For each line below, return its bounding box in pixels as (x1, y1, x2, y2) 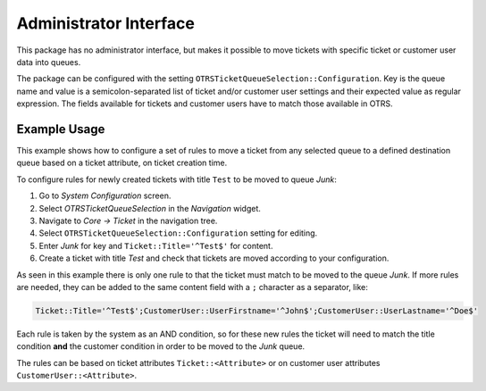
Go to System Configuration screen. (38, 190, 172, 201)
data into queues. (16, 56, 81, 67)
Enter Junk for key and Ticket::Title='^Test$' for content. (38, 240, 273, 251)
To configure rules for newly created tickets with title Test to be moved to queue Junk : (16, 174, 337, 185)
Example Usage (16, 121, 105, 137)
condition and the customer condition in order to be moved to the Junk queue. (16, 341, 306, 352)
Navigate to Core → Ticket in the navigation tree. (38, 215, 218, 226)
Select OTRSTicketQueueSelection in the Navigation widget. (38, 203, 261, 213)
